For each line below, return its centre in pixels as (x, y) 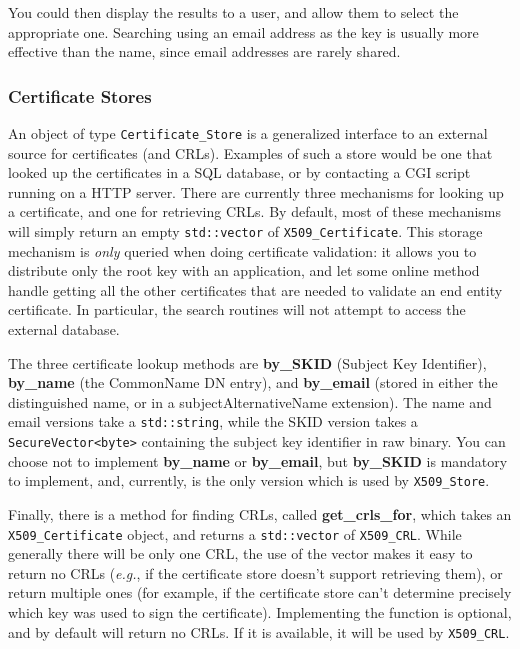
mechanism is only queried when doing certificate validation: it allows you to (242, 250)
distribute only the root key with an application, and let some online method (244, 270)
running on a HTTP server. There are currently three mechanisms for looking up (256, 191)
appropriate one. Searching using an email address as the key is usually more (243, 31)
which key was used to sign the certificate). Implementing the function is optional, (260, 612)
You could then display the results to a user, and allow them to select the (233, 12)
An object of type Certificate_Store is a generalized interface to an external (248, 133)
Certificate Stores (80, 95)
